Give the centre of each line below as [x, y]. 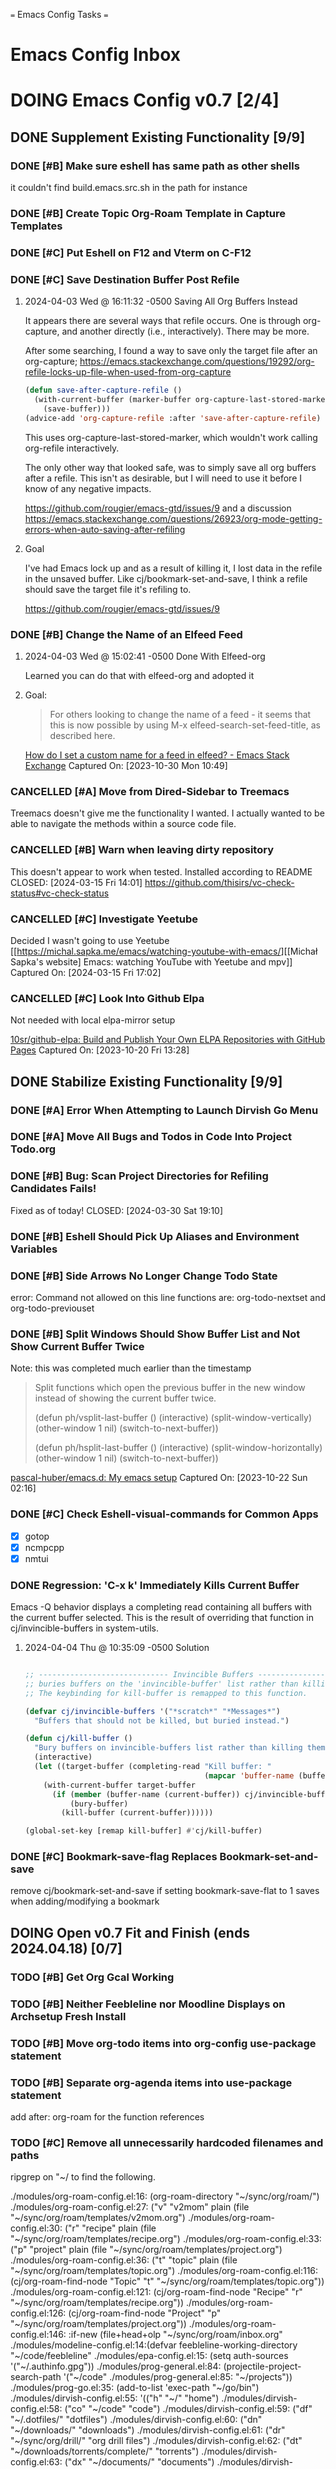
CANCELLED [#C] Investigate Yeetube [104, 919]
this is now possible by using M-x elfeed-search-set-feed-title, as [185, 725]
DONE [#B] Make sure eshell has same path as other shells [155, 166]
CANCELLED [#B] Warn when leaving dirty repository [142, 850]
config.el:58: [36, 2409]
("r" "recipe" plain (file [110, 2228]
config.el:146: [38, 2335]
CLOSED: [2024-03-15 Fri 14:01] [76, 882]
